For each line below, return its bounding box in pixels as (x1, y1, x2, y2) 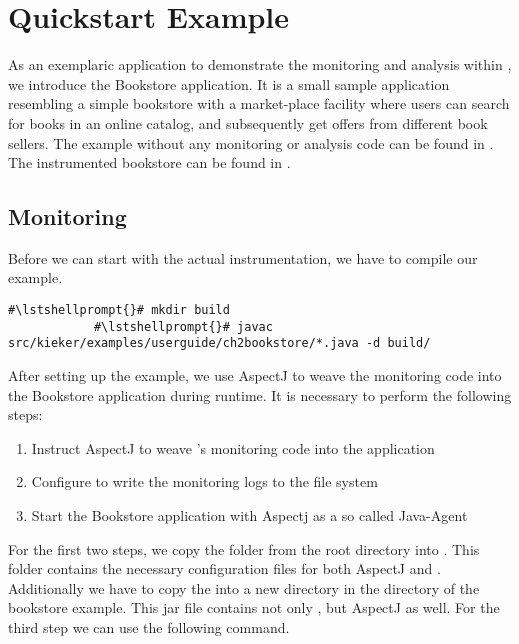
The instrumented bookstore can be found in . (8, 152, 291, 173)
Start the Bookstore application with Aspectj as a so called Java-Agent (31, 505, 468, 526)
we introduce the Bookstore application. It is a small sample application (8, 73, 450, 94)
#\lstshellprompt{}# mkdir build (8, 303, 230, 318)
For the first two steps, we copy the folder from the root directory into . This (8, 538, 480, 559)
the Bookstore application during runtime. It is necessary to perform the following (8, 384, 512, 405)
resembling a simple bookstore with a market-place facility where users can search (8, 93, 510, 114)
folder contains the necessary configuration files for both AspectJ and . (8, 558, 441, 579)
